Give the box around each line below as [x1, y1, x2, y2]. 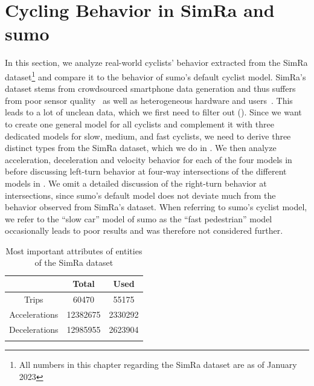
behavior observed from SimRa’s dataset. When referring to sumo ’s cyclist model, [5, 201, 307, 213]
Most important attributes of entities [5, 244, 143, 257]
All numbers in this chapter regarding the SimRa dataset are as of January [19, 358, 297, 370]
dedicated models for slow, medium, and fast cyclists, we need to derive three [5, 129, 291, 142]
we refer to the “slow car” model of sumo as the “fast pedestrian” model [5, 212, 272, 225]
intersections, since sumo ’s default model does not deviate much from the [5, 188, 276, 201]
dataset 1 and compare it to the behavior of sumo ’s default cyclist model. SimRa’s [5, 68, 306, 83]
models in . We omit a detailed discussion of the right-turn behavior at [5, 176, 267, 189]
